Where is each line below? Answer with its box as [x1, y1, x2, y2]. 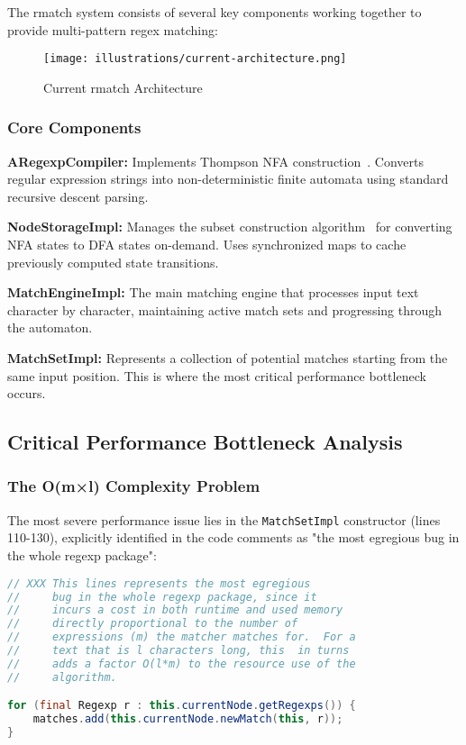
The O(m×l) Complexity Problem [7, 475, 260, 497]
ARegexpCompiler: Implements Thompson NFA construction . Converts [7, 151, 424, 170]
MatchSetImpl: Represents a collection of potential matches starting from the [7, 349, 448, 367]
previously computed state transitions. [7, 252, 219, 271]
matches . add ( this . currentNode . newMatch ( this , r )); [32, 713, 343, 726]
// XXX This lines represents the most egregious [7, 577, 311, 590]
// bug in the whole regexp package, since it [7, 590, 317, 604]
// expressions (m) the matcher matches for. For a [7, 631, 356, 644]
